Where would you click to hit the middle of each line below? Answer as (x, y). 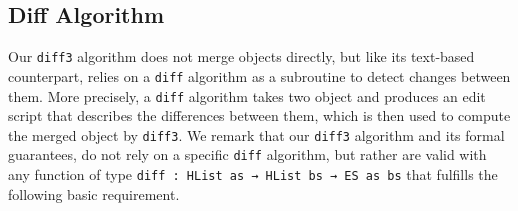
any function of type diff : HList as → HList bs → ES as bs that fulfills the (253, 174)
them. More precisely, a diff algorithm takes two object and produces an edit (247, 95)
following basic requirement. (94, 193)
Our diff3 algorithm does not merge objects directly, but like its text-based (241, 56)
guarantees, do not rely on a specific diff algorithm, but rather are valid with (247, 154)
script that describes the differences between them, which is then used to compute (259, 115)
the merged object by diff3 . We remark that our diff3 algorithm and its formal (256, 134)
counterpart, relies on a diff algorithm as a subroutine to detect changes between (259, 75)
